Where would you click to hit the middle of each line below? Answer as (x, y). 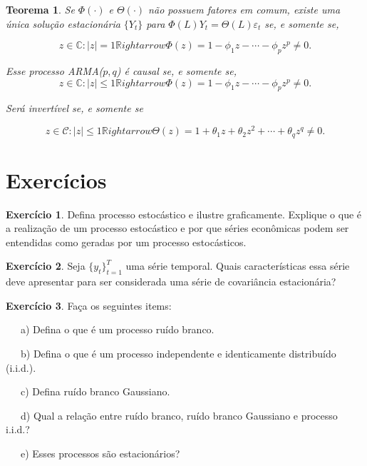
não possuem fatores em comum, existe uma (244, 9)
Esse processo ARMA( (55, 70)
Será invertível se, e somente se (74, 108)
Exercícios (56, 179)
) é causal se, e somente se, (176, 70)
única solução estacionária (63, 23)
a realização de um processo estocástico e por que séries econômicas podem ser (177, 228)
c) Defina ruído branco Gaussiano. (95, 391)
